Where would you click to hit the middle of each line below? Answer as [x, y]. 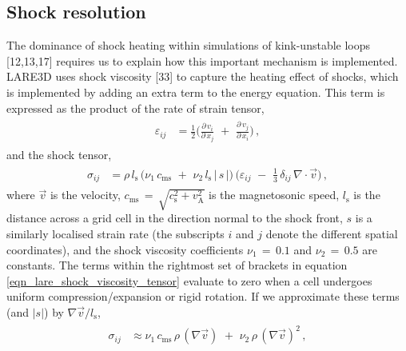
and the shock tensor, [59, 155]
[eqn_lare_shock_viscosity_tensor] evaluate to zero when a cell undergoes [189, 280]
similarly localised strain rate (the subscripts [115, 234]
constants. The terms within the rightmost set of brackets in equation [177, 265]
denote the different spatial [332, 234]
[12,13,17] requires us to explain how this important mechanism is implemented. [202, 60]
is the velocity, [85, 195]
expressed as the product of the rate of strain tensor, [135, 108]
